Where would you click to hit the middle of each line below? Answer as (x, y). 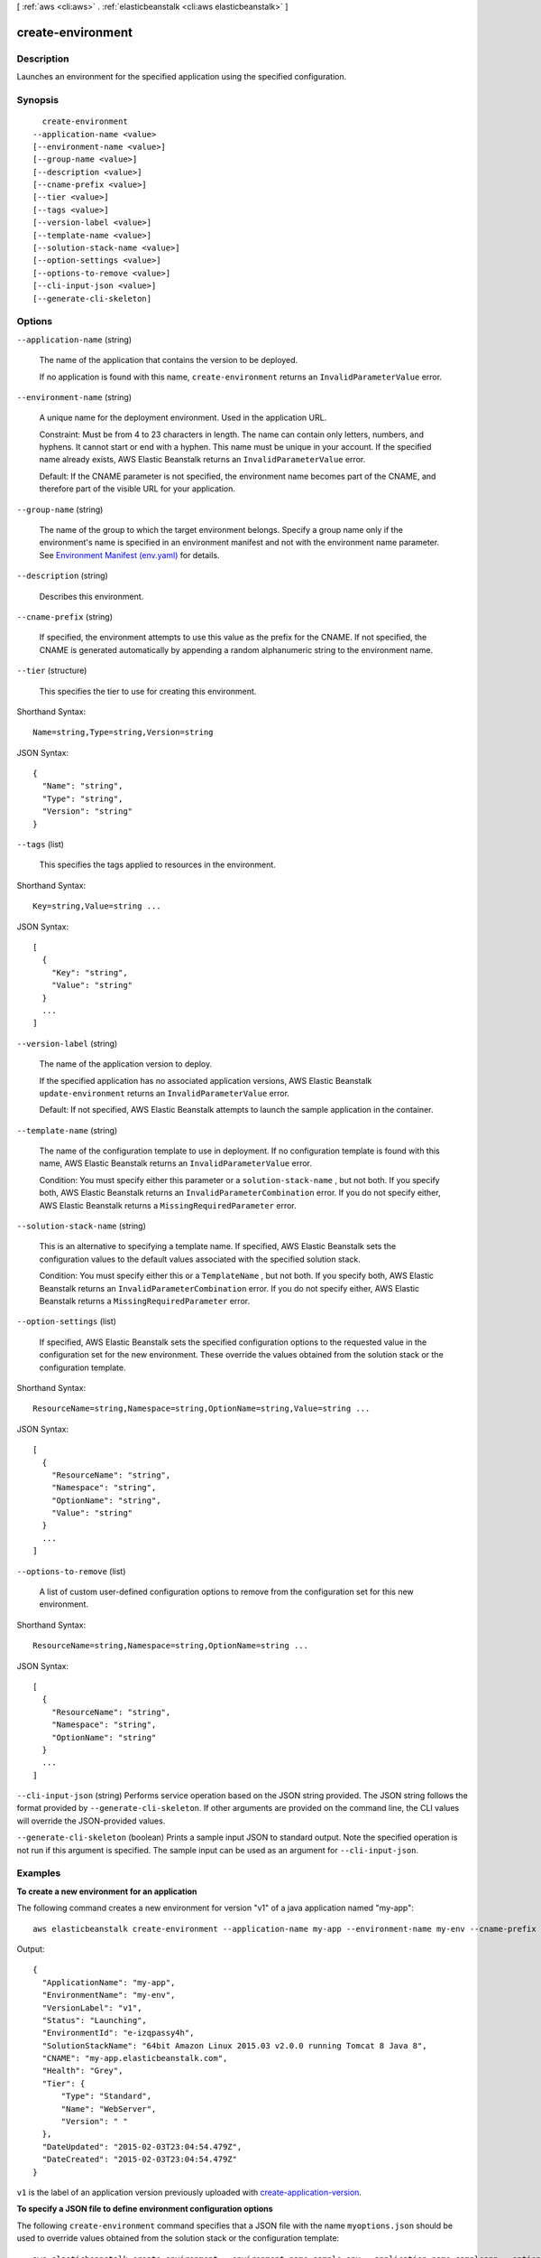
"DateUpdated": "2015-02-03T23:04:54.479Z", (142, 2146)
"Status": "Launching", (95, 2020)
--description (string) (62, 576)
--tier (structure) (52, 671)
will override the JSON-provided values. (91, 1821)
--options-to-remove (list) (71, 1571)
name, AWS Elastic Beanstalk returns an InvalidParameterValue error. (176, 1163)
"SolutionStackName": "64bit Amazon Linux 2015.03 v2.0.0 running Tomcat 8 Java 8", (234, 2045)
